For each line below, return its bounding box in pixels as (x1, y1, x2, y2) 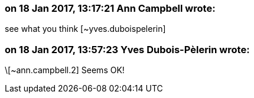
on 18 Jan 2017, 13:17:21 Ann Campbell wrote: (5, 2, 216, 14)
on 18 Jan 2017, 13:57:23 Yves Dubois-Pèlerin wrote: (5, 43, 250, 55)
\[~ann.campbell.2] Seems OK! (5, 65, 125, 76)
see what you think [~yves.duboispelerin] (5, 24, 166, 34)
